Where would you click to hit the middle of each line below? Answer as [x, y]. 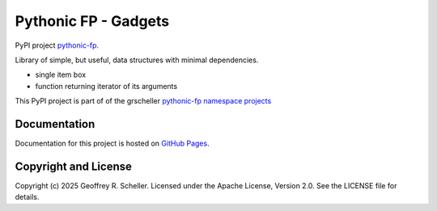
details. [27, 197]
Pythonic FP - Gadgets [92, 21]
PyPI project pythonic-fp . [57, 45]
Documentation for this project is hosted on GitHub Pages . [112, 143]
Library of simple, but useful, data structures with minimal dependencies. [137, 60]
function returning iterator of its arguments [106, 86]
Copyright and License [74, 166]
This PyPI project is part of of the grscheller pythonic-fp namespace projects [143, 101]
